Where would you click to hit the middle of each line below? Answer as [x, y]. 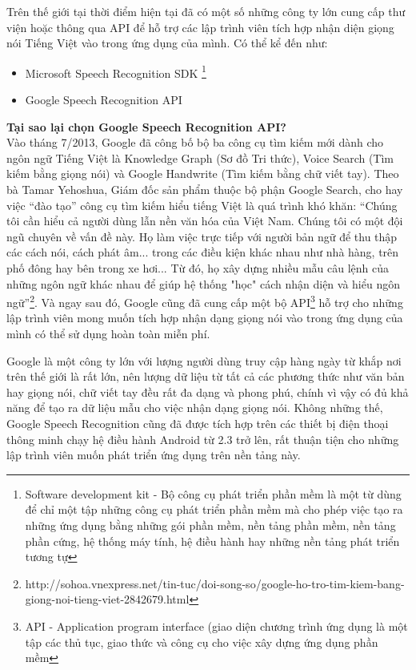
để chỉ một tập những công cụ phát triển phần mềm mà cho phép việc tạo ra [214, 509]
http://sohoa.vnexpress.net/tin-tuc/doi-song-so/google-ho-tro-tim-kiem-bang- [215, 583]
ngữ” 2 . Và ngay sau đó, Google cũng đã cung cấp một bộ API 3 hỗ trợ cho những [205, 301]
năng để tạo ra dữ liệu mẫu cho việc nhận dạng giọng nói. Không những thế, [195, 408]
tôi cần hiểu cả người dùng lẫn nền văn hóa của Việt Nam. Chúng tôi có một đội [205, 221]
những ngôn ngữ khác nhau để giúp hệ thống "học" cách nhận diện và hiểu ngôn [203, 283]
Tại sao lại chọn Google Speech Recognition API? [146, 126]
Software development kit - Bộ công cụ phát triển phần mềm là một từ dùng [213, 493]
